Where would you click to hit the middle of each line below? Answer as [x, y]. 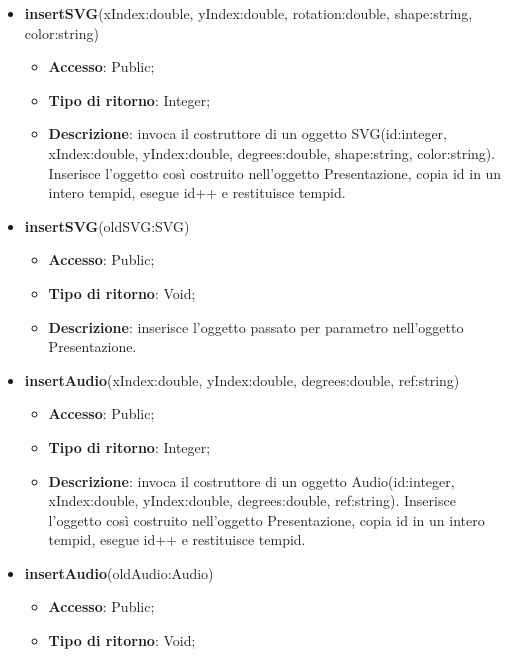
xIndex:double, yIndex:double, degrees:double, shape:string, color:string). [272, 152]
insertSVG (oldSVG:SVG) [107, 225]
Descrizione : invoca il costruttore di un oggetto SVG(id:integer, [247, 133]
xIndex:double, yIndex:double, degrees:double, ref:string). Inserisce [252, 500]
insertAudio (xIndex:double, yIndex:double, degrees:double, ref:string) [242, 379]
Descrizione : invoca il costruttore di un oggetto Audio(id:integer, [251, 480]
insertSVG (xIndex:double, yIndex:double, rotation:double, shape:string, [248, 13]
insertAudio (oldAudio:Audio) [119, 572]
